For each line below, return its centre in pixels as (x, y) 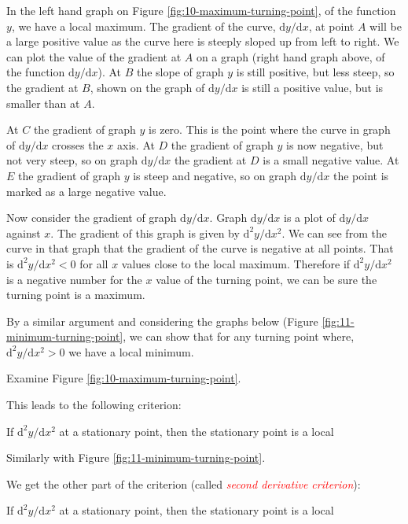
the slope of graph (180, 72)
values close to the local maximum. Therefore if (236, 263)
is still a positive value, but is (312, 87)
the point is (361, 175)
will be (386, 26)
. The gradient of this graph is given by (145, 232)
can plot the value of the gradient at (94, 56)
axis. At (136, 144)
